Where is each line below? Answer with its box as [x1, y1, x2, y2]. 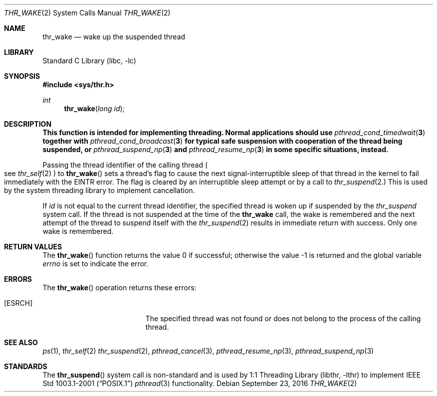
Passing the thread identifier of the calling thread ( [42, 161, 208, 169]
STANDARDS [4, 362, 47, 371]
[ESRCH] [4, 299, 33, 307]
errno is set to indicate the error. [42, 259, 149, 268]
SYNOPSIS [4, 72, 40, 80]
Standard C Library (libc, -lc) [42, 56, 136, 65]
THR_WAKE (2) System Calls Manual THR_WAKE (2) [4, 8, 171, 17]
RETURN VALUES [4, 242, 62, 251]
